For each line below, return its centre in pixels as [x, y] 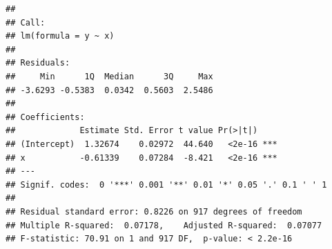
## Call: [26, 22]
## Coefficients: [45, 117]
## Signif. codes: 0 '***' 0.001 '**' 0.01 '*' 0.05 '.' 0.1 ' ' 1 [166, 185]
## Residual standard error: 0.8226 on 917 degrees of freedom [154, 211]
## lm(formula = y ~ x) [60, 36]
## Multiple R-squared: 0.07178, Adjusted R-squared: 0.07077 [164, 225]
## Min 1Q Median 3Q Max [109, 76]
